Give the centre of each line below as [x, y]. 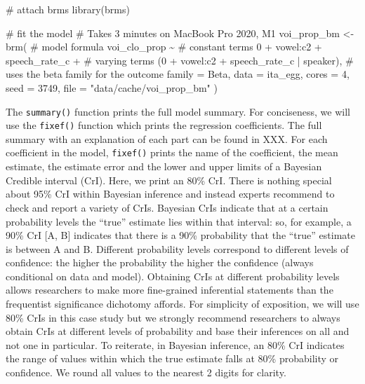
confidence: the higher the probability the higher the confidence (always [160, 262]
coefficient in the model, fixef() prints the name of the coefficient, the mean [172, 152]
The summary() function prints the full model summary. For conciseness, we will [178, 111]
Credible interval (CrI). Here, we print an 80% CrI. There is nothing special [169, 180]
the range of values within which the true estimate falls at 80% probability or [172, 358]
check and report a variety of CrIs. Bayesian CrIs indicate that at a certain [167, 207]
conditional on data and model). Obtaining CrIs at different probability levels [173, 276]
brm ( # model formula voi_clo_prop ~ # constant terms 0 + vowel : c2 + [164, 47]
